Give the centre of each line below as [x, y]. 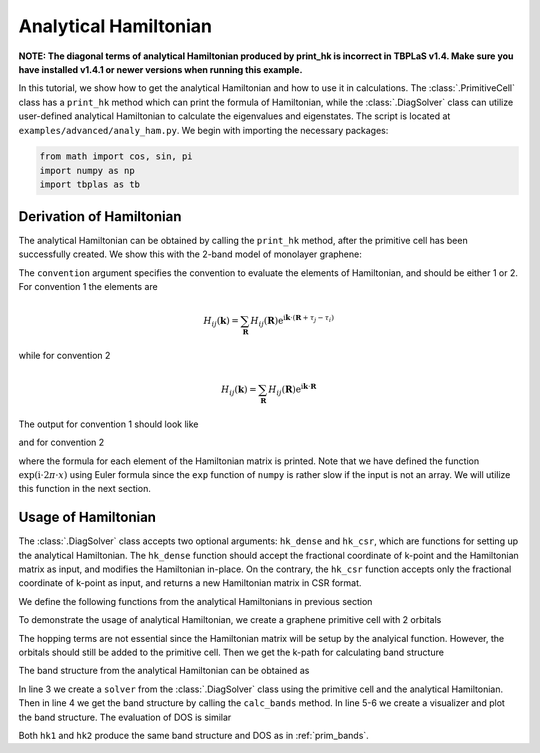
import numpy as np [87, 170]
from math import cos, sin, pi [116, 156]
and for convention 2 [61, 442]
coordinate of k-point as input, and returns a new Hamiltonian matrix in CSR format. [190, 583]
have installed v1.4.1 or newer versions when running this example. [160, 69]
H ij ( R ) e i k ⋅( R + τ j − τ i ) [292, 321]
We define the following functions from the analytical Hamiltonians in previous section [195, 601]
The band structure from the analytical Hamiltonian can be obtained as [164, 671]
